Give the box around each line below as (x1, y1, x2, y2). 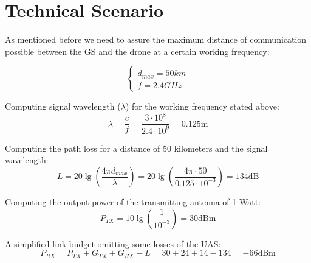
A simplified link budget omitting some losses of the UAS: (5, 237, 221, 250)
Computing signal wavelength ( (5, 100, 121, 113)
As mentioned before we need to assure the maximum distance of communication (5, 33, 307, 46)
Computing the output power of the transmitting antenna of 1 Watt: (5, 195, 261, 208)
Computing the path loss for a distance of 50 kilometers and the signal (5, 141, 268, 154)
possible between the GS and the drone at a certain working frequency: (5, 44, 270, 57)
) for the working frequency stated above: (125, 100, 279, 113)
